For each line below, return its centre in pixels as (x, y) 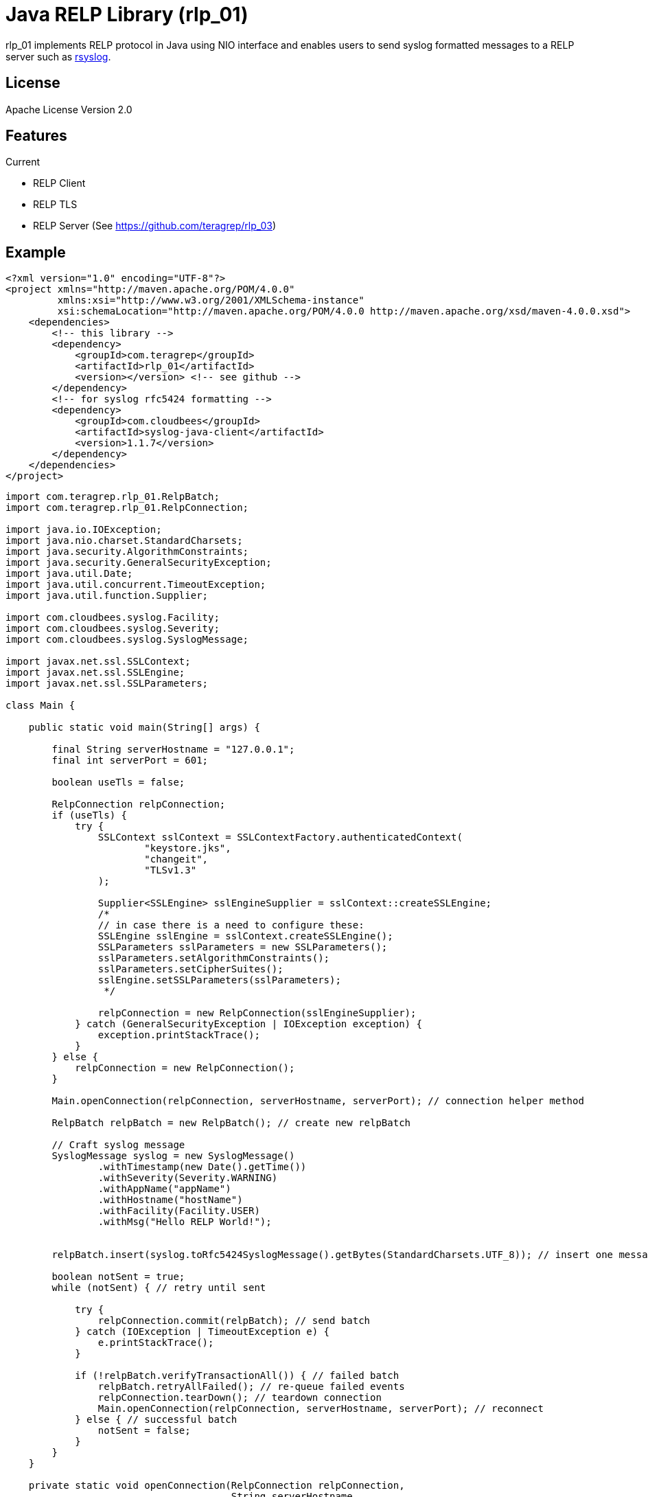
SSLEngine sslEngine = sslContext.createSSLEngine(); (245, 936)
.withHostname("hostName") (170, 1200)
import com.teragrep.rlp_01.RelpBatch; (113, 497)
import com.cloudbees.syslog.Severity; (113, 629)
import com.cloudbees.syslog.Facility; (113, 618)
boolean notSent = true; (118, 1277)
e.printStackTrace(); (156, 1343)
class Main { (40, 706)
